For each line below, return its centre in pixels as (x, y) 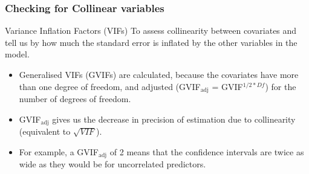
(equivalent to (45, 131)
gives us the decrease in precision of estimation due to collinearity (174, 119)
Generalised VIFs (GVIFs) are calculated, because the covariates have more (159, 74)
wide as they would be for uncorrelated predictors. (112, 164)
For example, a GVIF (59, 151)
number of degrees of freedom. (75, 99)
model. (17, 54)
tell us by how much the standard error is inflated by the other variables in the (151, 42)
